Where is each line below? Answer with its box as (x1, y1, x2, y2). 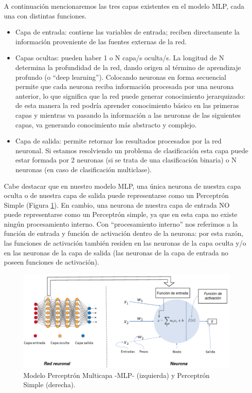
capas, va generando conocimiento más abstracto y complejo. (15, 119, 197, 129)
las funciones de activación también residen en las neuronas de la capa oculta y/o (4, 238, 246, 248)
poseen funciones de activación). (4, 257, 99, 267)
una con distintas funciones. (4, 10, 87, 20)
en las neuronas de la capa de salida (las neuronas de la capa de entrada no (4, 247, 229, 257)
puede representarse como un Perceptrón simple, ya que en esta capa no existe (4, 209, 237, 219)
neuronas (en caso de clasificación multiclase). (15, 164, 152, 174)
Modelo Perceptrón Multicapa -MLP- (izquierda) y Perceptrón (23, 370, 210, 380)
